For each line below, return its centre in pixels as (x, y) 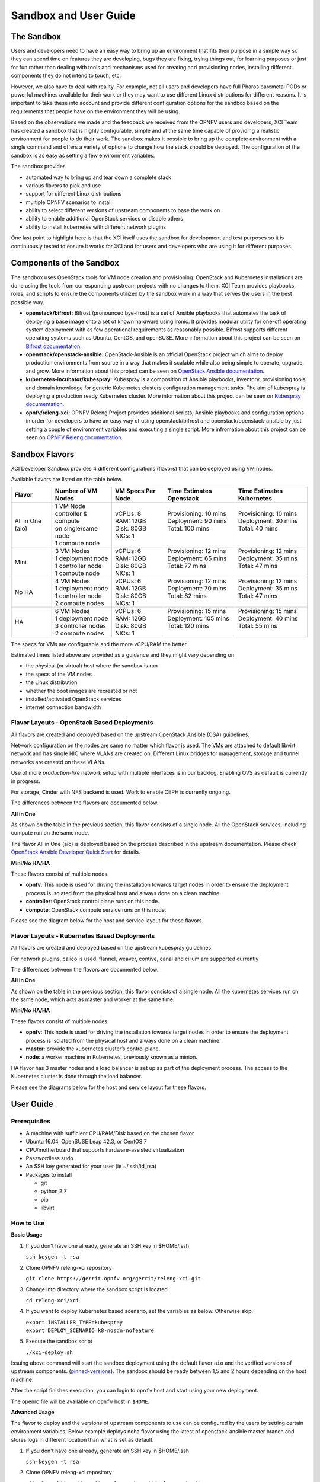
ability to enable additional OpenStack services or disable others (105, 219)
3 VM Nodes (72, 551)
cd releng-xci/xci (52, 1300)
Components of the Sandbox (65, 263)
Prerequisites (31, 1122)
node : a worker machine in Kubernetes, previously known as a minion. (112, 1057)
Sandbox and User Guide (73, 15)
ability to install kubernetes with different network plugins (96, 227)
